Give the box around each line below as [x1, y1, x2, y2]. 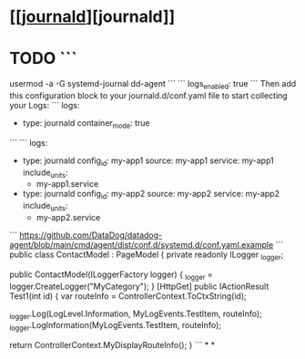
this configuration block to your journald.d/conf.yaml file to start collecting [9, 89, 289, 101]
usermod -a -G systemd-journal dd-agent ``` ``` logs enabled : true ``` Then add [9, 78, 297, 91]
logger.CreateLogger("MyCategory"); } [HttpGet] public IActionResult [9, 281, 269, 292]
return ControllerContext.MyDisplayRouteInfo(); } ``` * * [9, 340, 216, 351]
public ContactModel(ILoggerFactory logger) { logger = [9, 269, 214, 282]
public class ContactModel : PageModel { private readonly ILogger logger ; [9, 249, 284, 262]
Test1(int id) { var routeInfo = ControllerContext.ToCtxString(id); [9, 290, 248, 302]
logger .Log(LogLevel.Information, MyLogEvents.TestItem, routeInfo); [9, 308, 262, 321]
